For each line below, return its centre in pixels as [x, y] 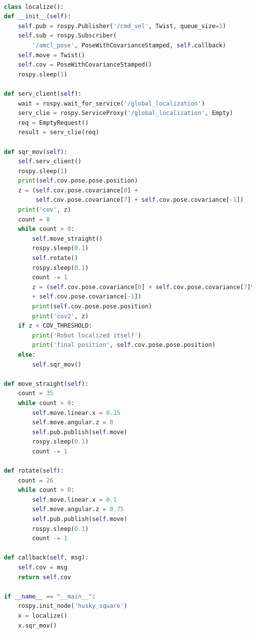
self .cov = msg [43, 568]
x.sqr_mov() [37, 625]
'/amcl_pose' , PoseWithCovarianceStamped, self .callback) [129, 45]
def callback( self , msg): [46, 558]
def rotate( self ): [34, 471]
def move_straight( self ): [46, 384]
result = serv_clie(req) [59, 132]
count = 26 [36, 480]
